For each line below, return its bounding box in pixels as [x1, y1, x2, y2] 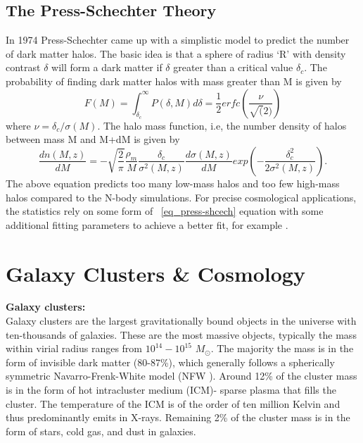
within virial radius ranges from [6, 341, 143, 356]
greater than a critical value [173, 60, 293, 75]
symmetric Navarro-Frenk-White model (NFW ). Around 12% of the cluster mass [6, 368, 357, 383]
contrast [6, 60, 41, 75]
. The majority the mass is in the [210, 341, 354, 356]
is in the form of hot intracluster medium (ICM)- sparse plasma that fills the [6, 382, 336, 397]
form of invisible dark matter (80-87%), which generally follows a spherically [6, 354, 335, 369]
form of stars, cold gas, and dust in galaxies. [6, 423, 196, 438]
